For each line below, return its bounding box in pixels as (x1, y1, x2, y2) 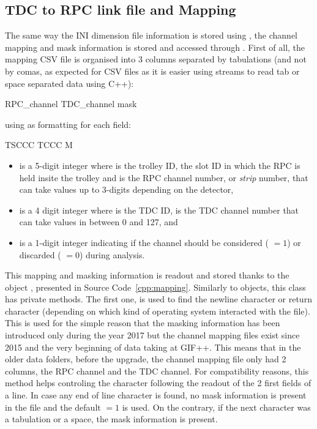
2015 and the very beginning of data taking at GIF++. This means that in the (5, 340, 301, 353)
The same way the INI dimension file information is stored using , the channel (5, 29, 297, 42)
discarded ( (19, 248, 61, 261)
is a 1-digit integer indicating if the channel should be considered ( (19, 236, 269, 248)
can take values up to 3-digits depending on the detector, (19, 183, 234, 196)
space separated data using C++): (5, 76, 134, 89)
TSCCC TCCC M (5, 138, 73, 151)
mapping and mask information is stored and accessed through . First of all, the (5, 40, 305, 53)
